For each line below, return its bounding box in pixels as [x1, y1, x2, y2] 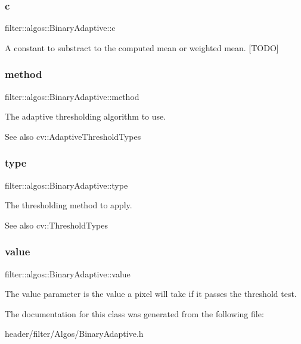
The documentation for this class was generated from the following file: [5, 307, 264, 320]
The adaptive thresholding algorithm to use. [5, 110, 166, 123]
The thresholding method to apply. [5, 199, 132, 211]
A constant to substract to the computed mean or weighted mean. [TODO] [5, 41, 279, 54]
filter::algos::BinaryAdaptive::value [5, 267, 131, 280]
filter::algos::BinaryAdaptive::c [5, 21, 116, 34]
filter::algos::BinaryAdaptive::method [5, 90, 139, 102]
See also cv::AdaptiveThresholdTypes [5, 130, 141, 142]
